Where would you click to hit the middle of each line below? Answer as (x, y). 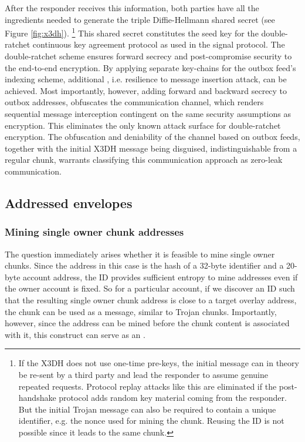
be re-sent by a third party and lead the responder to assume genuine (143, 374)
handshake (37, 398)
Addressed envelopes (69, 202)
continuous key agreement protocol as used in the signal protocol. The (159, 44)
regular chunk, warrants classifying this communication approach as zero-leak (144, 160)
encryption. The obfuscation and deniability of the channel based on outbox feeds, (152, 137)
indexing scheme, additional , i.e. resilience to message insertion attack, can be (146, 79)
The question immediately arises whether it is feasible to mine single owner (140, 254)
